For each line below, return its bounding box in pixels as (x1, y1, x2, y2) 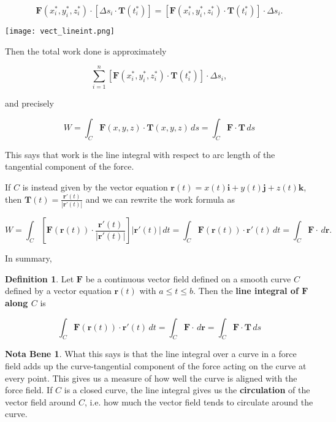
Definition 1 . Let (5, 272, 74, 285)
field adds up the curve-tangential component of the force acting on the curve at (5, 360, 307, 372)
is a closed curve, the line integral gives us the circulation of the (64, 383, 310, 396)
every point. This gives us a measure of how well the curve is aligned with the (5, 371, 297, 384)
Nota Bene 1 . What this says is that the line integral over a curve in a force (5, 347, 297, 360)
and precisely (5, 97, 54, 110)
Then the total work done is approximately (5, 44, 167, 57)
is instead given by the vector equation (22, 180, 168, 193)
